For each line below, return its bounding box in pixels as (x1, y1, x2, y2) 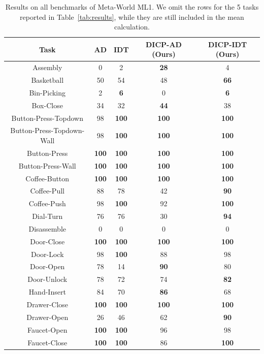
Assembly (32, 62, 62, 73)
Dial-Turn (32, 211, 63, 221)
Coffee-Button (25, 173, 70, 183)
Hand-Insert (28, 286, 66, 297)
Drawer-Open (26, 311, 69, 322)
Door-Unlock (27, 274, 68, 284)
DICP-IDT (208, 39, 247, 49)
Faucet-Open (27, 324, 68, 335)
